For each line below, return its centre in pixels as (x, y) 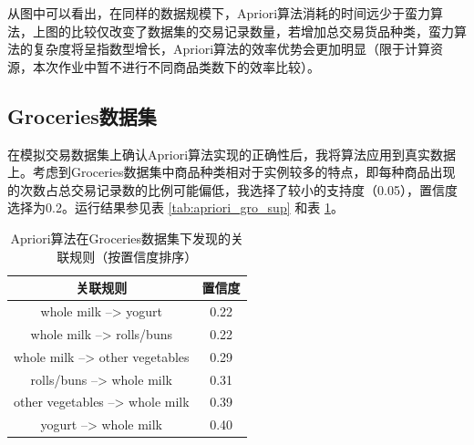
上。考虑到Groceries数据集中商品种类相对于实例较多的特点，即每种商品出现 (232, 172)
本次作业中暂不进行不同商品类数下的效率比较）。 (176, 66)
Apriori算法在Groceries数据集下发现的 (121, 238)
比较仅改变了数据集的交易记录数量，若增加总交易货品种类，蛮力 (262, 31)
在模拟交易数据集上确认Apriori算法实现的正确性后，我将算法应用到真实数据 (232, 154)
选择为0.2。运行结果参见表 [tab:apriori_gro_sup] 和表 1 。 (175, 207)
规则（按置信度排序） (134, 256)
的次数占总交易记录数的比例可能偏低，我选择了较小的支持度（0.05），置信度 (232, 189)
